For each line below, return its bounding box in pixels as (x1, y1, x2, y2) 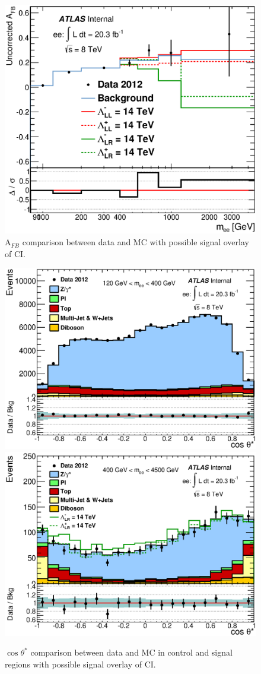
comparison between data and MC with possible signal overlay (22, 236, 249, 248)
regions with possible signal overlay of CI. (5, 657, 156, 670)
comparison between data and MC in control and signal (30, 646, 233, 659)
